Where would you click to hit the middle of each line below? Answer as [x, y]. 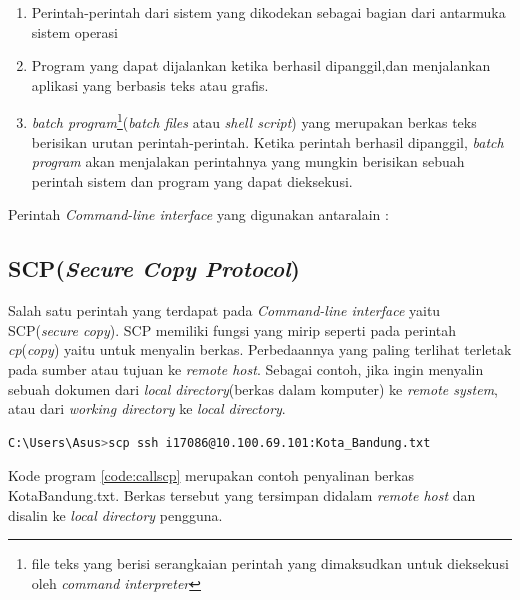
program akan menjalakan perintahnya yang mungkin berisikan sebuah [248, 161]
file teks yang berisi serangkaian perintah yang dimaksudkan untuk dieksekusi [270, 563]
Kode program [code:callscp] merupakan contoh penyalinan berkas [211, 475]
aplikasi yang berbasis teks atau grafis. [150, 84]
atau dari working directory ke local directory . [147, 408]
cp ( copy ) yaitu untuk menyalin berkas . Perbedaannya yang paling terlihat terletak [260, 349]
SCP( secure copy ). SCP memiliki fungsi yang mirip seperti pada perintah [232, 329]
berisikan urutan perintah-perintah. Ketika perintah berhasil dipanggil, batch [267, 141]
